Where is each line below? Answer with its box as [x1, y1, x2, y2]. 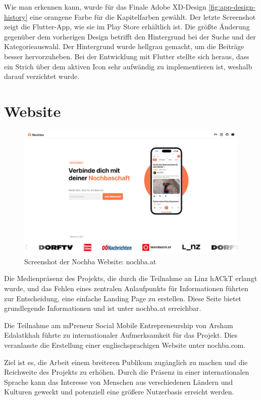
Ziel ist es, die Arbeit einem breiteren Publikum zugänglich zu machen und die [4, 356, 248, 367]
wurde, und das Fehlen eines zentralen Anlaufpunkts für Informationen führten [4, 283, 248, 293]
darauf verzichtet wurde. [4, 71, 80, 82]
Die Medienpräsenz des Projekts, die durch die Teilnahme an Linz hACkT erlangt [4, 273, 257, 284]
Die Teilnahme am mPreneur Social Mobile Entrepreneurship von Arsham [4, 319, 233, 330]
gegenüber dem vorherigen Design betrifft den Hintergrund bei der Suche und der [4, 31, 256, 42]
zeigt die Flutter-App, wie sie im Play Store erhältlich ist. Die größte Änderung [4, 21, 250, 32]
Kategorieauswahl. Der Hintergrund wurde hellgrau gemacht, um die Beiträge [4, 41, 244, 52]
